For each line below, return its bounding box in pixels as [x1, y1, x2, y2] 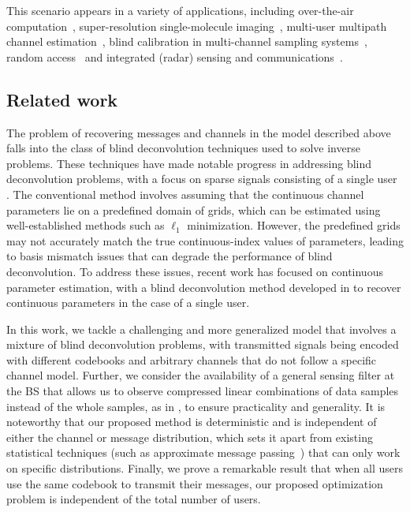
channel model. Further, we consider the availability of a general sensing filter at [6, 367, 395, 383]
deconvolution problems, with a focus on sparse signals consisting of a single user [6, 170, 397, 187]
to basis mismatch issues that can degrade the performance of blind [6, 248, 333, 264]
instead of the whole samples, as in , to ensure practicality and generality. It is [6, 398, 386, 414]
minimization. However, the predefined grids [187, 217, 401, 234]
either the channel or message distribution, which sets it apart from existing [6, 428, 373, 445]
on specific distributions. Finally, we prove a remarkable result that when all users [6, 460, 403, 476]
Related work [6, 87, 118, 111]
